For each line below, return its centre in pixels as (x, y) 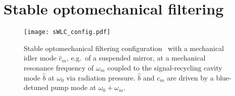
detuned (36, 87)
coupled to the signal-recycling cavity (165, 67)
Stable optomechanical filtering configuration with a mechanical (124, 48)
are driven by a (190, 77)
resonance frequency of (59, 67)
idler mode (40, 58)
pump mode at (73, 87)
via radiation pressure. (101, 77)
